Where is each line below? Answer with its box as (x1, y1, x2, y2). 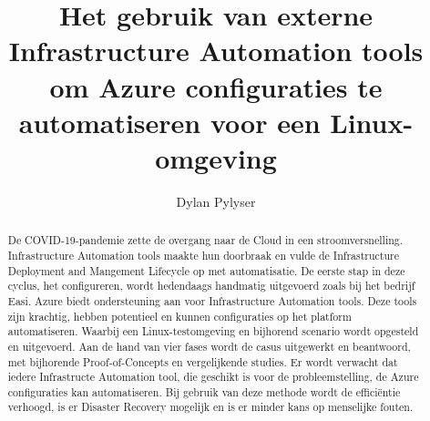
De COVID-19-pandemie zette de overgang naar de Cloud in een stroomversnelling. (7, 232, 404, 248)
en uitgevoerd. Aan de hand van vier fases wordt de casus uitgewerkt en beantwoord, (7, 338, 411, 354)
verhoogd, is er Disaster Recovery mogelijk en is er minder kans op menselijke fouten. (7, 399, 414, 415)
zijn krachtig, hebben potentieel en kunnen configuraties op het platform (7, 308, 352, 323)
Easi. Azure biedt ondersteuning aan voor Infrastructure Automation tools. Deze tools (7, 293, 417, 308)
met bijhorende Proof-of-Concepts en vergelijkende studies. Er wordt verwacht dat (7, 354, 398, 369)
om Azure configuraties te (49, 67, 383, 105)
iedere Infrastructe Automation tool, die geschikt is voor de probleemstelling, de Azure (7, 369, 419, 385)
